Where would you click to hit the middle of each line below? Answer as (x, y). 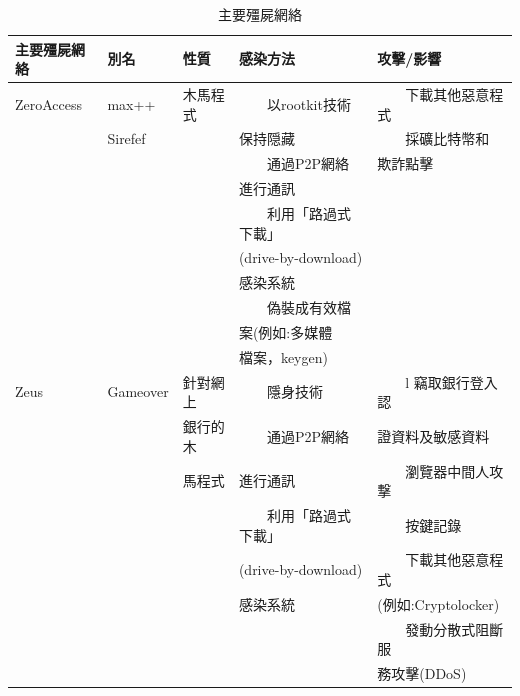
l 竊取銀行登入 (451, 381)
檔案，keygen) (283, 356)
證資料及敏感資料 (433, 435)
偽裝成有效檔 (308, 307)
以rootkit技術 (308, 103)
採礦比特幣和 (447, 138)
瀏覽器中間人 (447, 470)
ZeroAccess (49, 103)
